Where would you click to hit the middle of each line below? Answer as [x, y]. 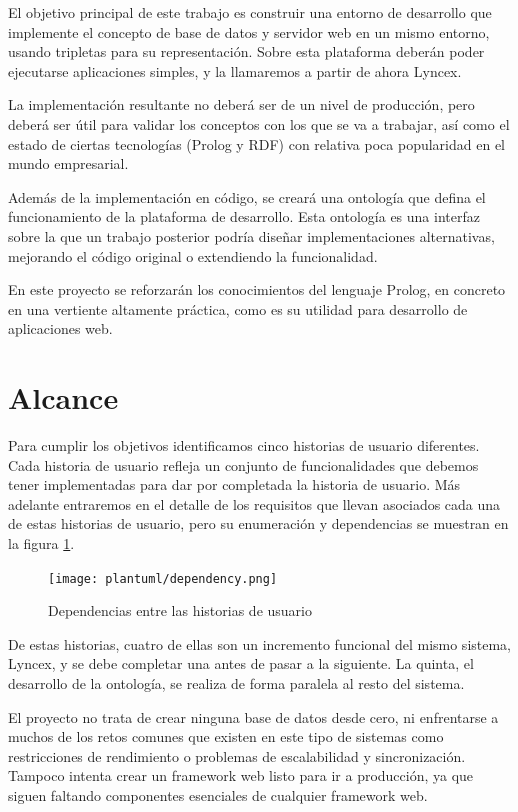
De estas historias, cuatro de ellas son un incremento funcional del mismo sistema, [260, 643]
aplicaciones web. [60, 328]
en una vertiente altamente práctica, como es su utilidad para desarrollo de [238, 308]
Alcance [63, 397]
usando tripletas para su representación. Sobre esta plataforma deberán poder [246, 51]
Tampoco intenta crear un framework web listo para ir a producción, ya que [241, 775]
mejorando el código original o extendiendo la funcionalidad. [193, 255]
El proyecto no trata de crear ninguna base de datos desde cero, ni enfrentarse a [253, 716]
